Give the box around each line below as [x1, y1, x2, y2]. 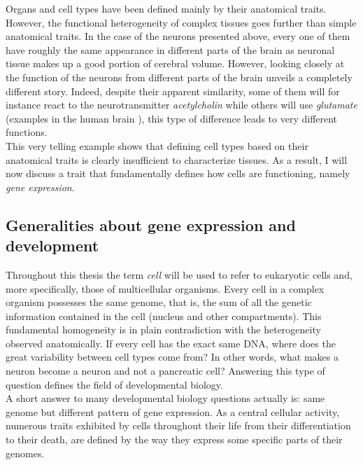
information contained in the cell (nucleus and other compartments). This [6, 308, 322, 323]
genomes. [6, 445, 45, 460]
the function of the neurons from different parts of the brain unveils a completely [6, 69, 353, 84]
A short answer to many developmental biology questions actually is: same [6, 391, 325, 405]
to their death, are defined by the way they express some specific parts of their [6, 432, 343, 447]
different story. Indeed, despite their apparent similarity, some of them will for [6, 83, 340, 98]
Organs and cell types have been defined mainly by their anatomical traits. [6, 1, 327, 15]
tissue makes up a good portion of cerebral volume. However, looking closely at [6, 56, 345, 71]
